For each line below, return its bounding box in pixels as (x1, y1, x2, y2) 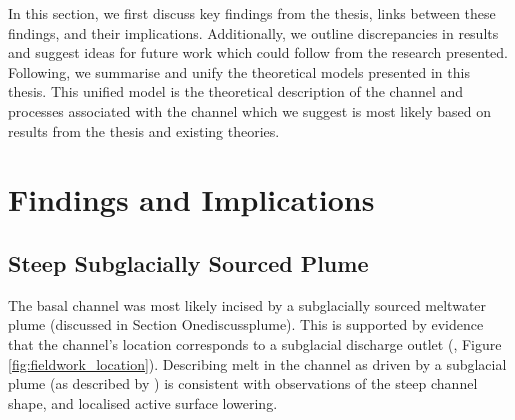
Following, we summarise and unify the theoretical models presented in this (8, 61, 470, 82)
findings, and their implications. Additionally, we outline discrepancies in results (8, 22, 499, 43)
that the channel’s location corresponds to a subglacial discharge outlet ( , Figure (8, 333, 502, 354)
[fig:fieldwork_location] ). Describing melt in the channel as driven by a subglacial (8, 353, 507, 374)
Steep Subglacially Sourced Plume (8, 247, 369, 278)
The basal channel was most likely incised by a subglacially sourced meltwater (8, 294, 487, 315)
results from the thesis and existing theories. (8, 120, 280, 141)
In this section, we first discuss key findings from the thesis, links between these (8, 3, 496, 23)
